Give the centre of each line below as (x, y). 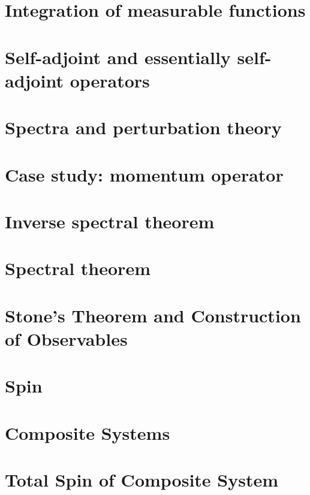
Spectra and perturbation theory (143, 127)
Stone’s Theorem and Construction (153, 315)
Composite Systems (88, 432)
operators (110, 80)
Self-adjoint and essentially (118, 57)
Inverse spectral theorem (110, 221)
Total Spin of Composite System (142, 479)
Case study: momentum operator (144, 174)
